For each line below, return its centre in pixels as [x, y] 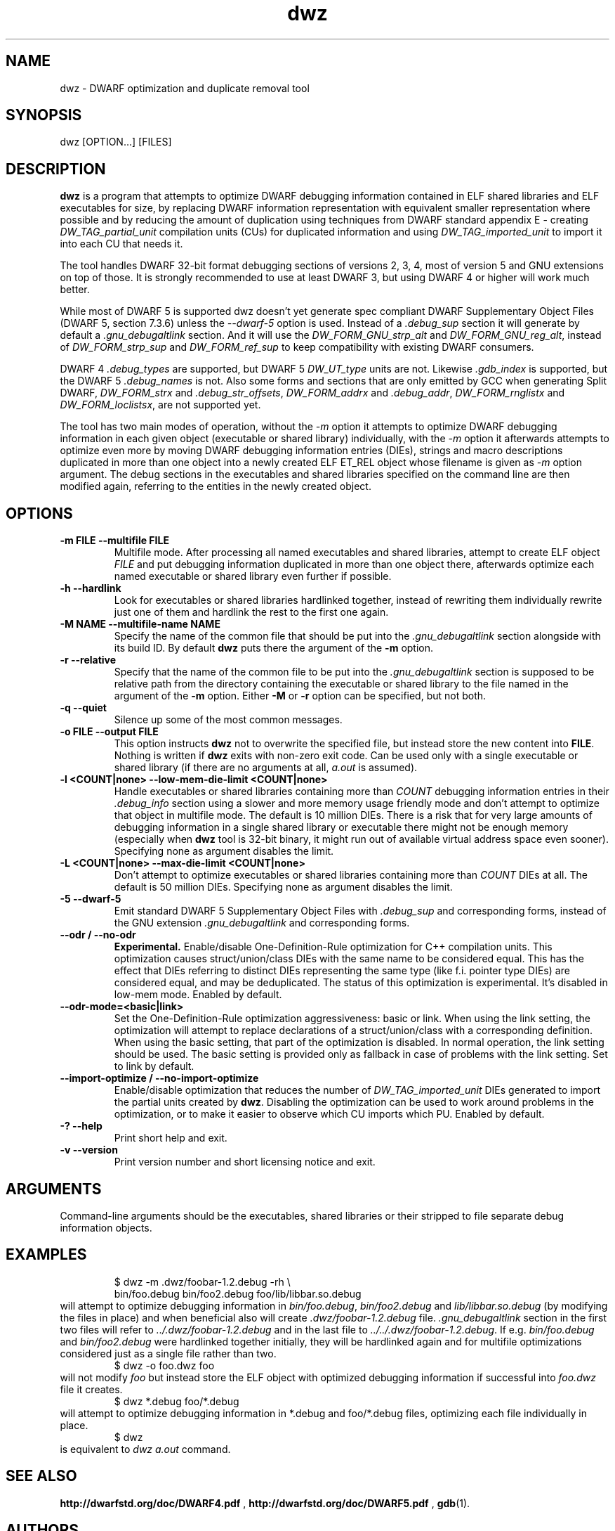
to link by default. [154, 1066]
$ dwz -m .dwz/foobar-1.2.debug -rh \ [202, 1281]
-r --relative [88, 660]
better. [75, 290]
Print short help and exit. [171, 1138]
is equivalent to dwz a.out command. [145, 1449]
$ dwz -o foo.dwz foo [164, 1365]
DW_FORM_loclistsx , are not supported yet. [160, 405]
